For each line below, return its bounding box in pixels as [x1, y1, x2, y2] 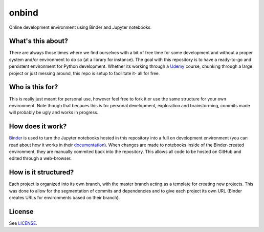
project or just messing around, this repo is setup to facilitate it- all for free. [9, 70, 160, 76]
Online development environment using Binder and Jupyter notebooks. [9, 24, 152, 30]
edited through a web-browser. [9, 155, 72, 161]
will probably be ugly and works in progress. [9, 110, 99, 116]
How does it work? [9, 122, 67, 131]
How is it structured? [9, 168, 74, 176]
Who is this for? [9, 83, 58, 91]
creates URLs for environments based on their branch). [9, 195, 120, 201]
